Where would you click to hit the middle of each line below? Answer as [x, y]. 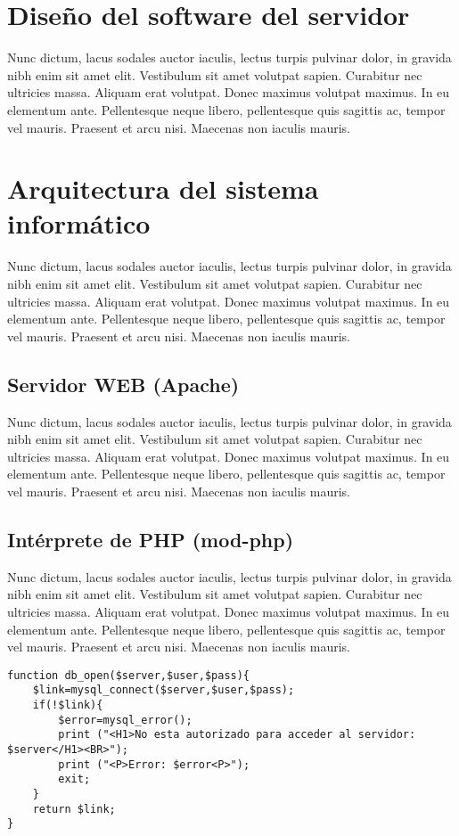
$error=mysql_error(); [125, 720]
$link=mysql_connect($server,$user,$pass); [164, 690]
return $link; [74, 809]
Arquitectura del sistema [163, 189]
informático [79, 223]
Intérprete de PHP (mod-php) [151, 539]
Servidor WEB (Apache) [123, 384]
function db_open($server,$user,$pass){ [129, 675]
